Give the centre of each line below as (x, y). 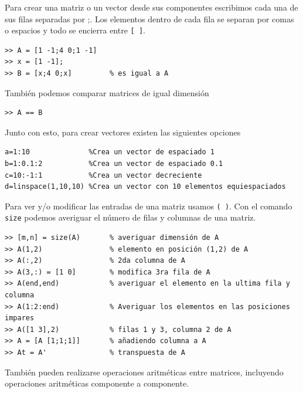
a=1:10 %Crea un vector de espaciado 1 (110, 152)
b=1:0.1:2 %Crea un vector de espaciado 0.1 (114, 164)
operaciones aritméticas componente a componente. (97, 383)
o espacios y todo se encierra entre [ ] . (75, 30)
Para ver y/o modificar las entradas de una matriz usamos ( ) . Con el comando (149, 206)
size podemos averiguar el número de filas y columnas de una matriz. (130, 217)
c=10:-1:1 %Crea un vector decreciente (103, 175)
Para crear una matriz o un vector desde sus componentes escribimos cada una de (151, 7)
